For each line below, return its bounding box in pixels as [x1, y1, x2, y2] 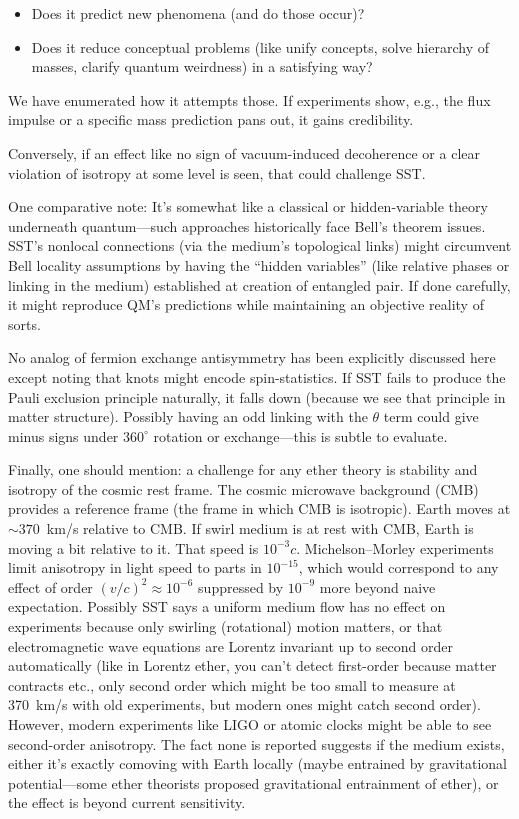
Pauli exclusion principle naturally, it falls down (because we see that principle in [8, 386, 506, 407]
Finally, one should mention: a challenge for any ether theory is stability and [8, 459, 478, 480]
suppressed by [198, 576, 284, 597]
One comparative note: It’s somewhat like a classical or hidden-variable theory [8, 196, 488, 217]
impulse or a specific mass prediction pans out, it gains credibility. [8, 109, 414, 130]
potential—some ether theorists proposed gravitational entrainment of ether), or [8, 772, 499, 793]
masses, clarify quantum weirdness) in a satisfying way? [31, 56, 373, 77]
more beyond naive [319, 576, 436, 597]
